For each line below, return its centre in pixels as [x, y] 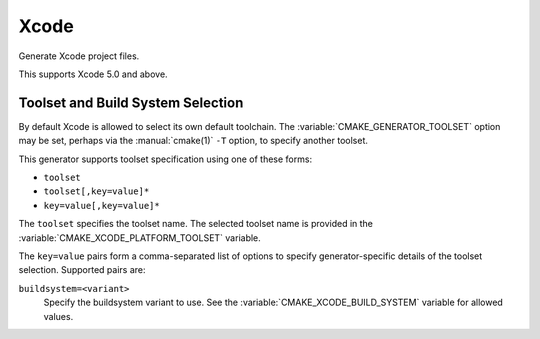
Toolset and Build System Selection [131, 102]
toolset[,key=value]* [96, 191]
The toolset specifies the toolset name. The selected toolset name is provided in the [196, 224]
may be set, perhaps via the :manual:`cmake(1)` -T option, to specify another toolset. [193, 141]
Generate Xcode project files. [79, 56]
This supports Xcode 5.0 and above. [93, 74]
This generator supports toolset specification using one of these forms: [165, 159]
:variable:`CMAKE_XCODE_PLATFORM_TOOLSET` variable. [140, 237]
